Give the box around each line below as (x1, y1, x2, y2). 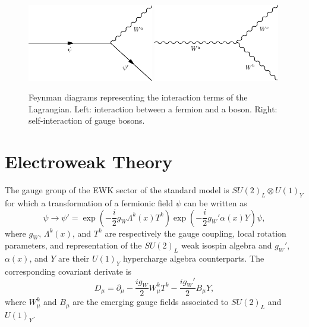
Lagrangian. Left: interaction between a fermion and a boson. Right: (29, 102, 278, 115)
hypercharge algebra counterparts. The (123, 252, 264, 265)
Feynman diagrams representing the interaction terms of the (29, 91, 248, 103)
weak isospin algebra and (181, 239, 272, 251)
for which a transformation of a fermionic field (5, 196, 173, 209)
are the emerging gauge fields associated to (72, 295, 229, 308)
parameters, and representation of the (5, 239, 142, 251)
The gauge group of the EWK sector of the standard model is (5, 184, 229, 196)
